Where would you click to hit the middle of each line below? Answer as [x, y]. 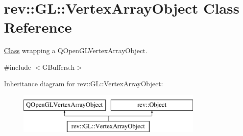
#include [18, 67]
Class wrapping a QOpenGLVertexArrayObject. [76, 50]
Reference [38, 27]
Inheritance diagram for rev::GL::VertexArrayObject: [84, 83]
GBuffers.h [59, 67]
